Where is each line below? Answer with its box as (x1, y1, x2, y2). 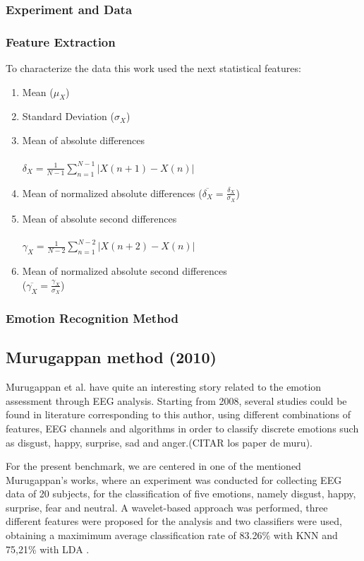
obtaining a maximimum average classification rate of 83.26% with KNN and (6, 528, 338, 543)
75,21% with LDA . (6, 541, 90, 556)
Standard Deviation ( (22, 109, 114, 124)
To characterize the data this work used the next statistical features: (6, 61, 301, 76)
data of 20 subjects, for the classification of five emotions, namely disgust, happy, (6, 486, 356, 501)
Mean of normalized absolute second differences (22, 264, 227, 278)
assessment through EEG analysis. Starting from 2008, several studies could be (6, 393, 347, 408)
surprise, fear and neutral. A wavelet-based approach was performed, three (6, 500, 328, 514)
